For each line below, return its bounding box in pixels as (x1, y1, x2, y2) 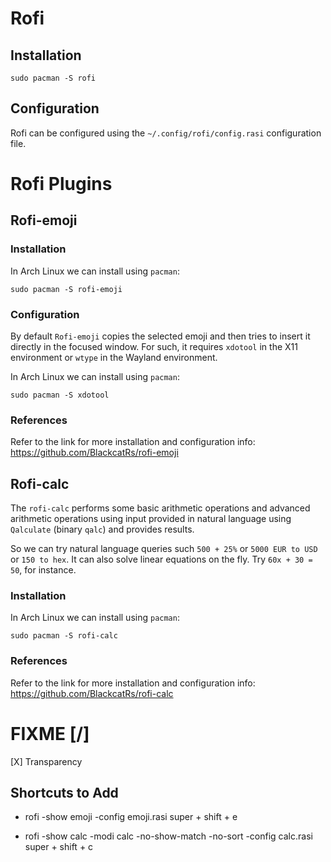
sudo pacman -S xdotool (10, 390, 110, 400)
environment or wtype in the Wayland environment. (10, 351, 218, 363)
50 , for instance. (10, 564, 77, 576)
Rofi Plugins (10, 173, 113, 195)
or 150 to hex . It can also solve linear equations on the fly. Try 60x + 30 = (10, 553, 313, 566)
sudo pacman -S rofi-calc (10, 631, 118, 641)
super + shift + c (24, 841, 94, 853)
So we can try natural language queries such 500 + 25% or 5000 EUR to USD (10, 543, 318, 555)
